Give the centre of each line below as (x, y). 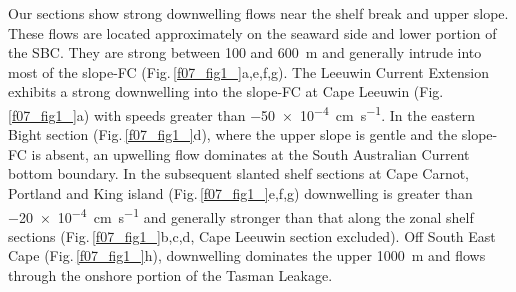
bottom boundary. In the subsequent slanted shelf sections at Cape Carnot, (239, 173)
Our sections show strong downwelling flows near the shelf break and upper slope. (258, 13)
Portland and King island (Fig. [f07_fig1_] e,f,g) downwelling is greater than (240, 193)
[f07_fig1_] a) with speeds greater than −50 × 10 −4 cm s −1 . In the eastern (241, 113)
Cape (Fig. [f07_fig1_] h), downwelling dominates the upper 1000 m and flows (247, 255)
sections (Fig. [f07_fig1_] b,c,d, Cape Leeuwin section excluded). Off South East (252, 235)
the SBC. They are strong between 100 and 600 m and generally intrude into (245, 52)
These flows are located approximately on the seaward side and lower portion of (252, 32)
